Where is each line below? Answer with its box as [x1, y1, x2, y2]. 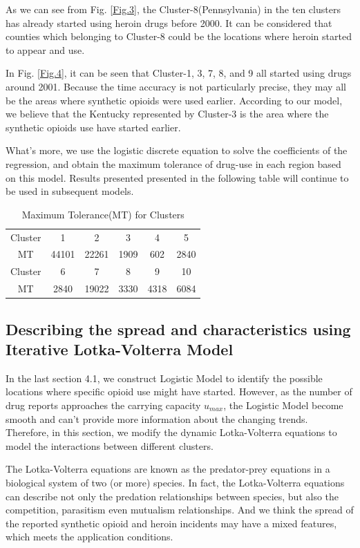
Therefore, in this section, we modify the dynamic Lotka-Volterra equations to [6, 425, 337, 440]
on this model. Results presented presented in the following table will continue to [6, 170, 349, 185]
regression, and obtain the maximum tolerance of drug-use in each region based [6, 156, 341, 171]
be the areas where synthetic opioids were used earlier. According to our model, [6, 93, 343, 107]
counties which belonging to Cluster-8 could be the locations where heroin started [6, 29, 352, 44]
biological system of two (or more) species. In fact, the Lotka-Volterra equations [6, 475, 345, 489]
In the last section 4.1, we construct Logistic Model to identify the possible [6, 370, 323, 385]
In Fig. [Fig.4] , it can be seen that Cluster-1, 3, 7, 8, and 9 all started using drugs [6, 66, 352, 80]
